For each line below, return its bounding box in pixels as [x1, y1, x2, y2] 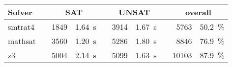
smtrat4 [8, 21, 34, 32]
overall [185, 6, 211, 18]
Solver [8, 6, 32, 18]
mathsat [8, 35, 36, 46]
